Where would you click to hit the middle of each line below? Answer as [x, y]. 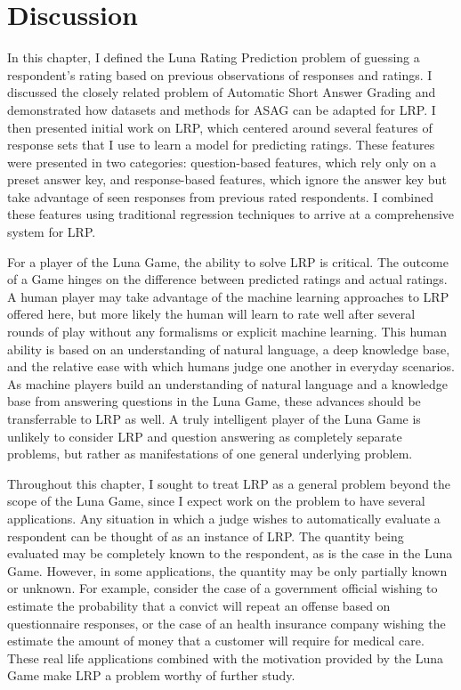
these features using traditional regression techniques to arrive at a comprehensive [231, 214]
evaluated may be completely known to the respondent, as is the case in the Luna [230, 553]
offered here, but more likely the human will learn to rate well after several [211, 314]
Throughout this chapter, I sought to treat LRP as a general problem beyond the [229, 483]
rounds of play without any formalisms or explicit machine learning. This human [227, 332]
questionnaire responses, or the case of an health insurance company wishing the [226, 623]
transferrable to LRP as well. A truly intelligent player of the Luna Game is [214, 418]
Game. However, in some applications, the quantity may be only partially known [227, 570]
